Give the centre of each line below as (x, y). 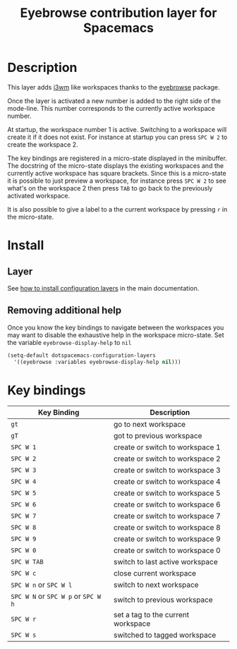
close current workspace (154, 574)
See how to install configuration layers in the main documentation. (103, 288)
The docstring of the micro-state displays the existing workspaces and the (116, 165)
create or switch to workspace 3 (167, 471)
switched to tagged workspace (165, 635)
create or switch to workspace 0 (167, 550)
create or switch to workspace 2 (167, 459)
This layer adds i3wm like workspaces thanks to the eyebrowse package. (114, 87)
